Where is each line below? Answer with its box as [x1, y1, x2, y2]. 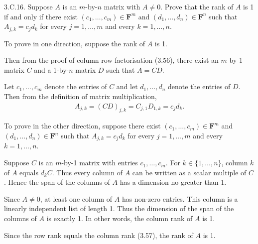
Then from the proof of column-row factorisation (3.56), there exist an [4, 55, 219, 65]
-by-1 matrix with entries [61, 157, 138, 168]
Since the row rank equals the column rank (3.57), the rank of [4, 230, 193, 240]
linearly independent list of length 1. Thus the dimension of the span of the [4, 203, 234, 214]
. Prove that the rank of [160, 1, 234, 11]
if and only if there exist [4, 11, 78, 21]
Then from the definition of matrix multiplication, [4, 91, 157, 102]
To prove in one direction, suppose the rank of [4, 38, 145, 48]
